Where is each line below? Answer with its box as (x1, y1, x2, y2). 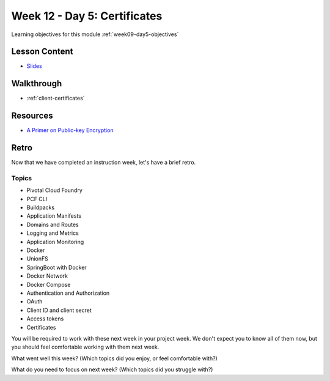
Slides (26, 62, 42, 70)
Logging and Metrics (26, 229, 79, 237)
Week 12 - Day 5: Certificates (11, 9, 163, 23)
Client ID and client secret (26, 306, 92, 314)
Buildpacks (26, 204, 55, 211)
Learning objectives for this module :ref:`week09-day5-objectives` (11, 31, 179, 38)
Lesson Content (11, 46, 73, 57)
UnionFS (26, 255, 48, 262)
